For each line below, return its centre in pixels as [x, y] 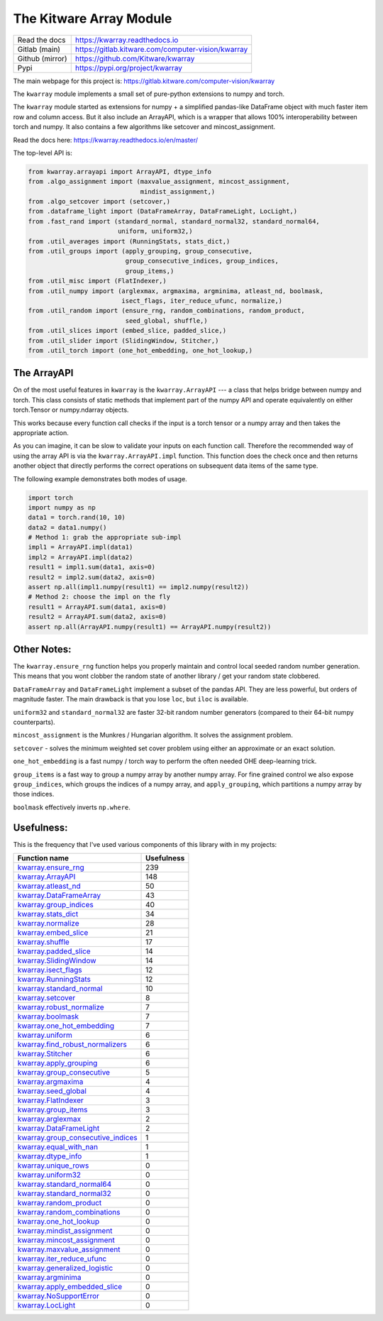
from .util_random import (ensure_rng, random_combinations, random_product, [166, 311]
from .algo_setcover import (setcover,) [99, 202]
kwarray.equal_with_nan [58, 1147]
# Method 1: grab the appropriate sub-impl [105, 537]
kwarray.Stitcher [45, 1054]
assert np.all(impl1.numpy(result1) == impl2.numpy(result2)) [138, 587]
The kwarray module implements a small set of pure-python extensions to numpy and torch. [149, 94]
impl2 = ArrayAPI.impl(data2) [81, 557]
